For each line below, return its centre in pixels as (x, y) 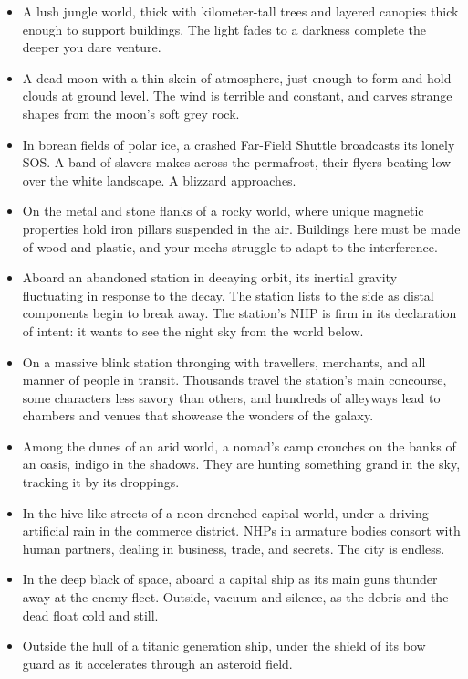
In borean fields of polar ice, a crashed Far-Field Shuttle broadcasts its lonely (239, 144)
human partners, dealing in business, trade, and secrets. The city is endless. (234, 548)
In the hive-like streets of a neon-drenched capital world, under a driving (225, 512)
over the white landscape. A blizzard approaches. (159, 180)
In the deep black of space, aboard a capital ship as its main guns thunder (230, 579)
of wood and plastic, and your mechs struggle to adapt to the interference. (230, 246)
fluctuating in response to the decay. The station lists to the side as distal (228, 295)
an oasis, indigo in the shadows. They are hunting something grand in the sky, (241, 464)
